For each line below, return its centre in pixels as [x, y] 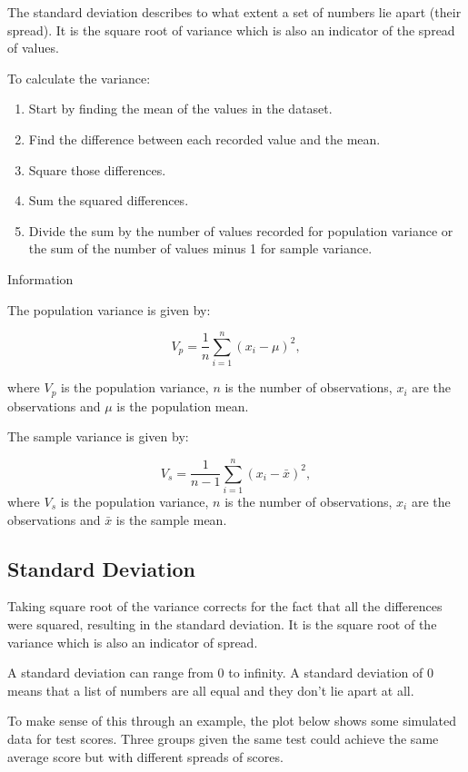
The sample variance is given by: [98, 436]
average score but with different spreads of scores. [145, 756]
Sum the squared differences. [109, 200]
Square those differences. [97, 169]
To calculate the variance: [79, 78]
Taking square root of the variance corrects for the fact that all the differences [225, 606]
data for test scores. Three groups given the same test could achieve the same [223, 738]
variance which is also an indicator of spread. [133, 642]
